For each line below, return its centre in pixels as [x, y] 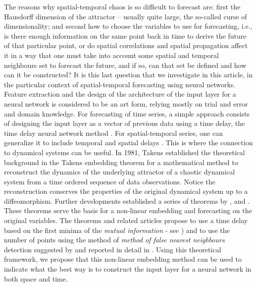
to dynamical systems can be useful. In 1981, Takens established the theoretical [125, 152]
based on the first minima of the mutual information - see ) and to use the [117, 230]
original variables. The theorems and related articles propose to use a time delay [126, 220]
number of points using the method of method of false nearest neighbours [114, 240]
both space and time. [36, 278]
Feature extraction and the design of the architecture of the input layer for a [120, 94]
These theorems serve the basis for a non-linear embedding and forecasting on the [128, 210]
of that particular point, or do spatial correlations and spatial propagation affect [126, 45]
